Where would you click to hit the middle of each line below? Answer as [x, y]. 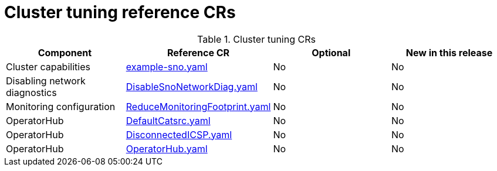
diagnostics [31, 92]
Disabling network [46, 81]
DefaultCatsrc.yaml [168, 120]
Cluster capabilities [48, 66]
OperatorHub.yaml [167, 148]
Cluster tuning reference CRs [120, 12]
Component [65, 52]
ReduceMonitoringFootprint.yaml [198, 106]
